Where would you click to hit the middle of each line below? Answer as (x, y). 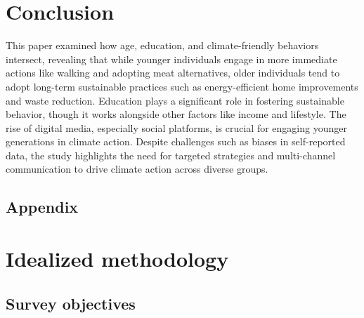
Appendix (42, 207)
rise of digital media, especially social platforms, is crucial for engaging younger (176, 127)
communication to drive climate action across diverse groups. (137, 169)
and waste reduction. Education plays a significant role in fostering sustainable (175, 100)
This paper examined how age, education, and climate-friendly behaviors (162, 45)
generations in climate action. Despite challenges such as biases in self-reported (176, 141)
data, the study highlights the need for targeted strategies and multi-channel (171, 155)
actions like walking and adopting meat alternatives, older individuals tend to (173, 73)
